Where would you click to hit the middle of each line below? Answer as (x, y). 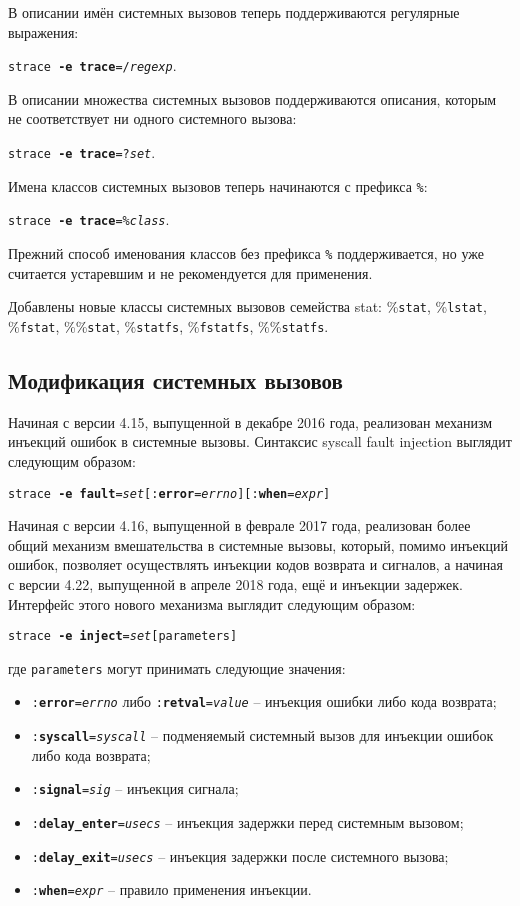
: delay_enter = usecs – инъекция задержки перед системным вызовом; (247, 822)
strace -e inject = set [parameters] (123, 636)
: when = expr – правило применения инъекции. (171, 889)
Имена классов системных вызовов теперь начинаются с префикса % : (218, 185)
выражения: (43, 31)
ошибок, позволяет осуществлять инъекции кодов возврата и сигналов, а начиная (256, 564)
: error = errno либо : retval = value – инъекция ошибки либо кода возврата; (264, 701)
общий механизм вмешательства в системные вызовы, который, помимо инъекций (258, 544)
